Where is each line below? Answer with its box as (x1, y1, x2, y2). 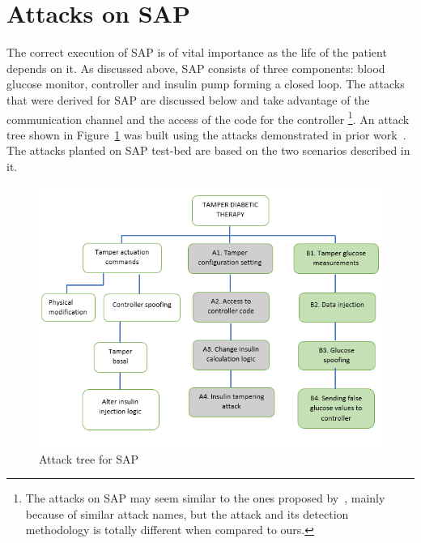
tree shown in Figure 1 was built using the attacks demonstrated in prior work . (6, 126, 406, 143)
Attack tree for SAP (39, 450, 139, 467)
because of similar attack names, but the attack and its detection (25, 505, 349, 522)
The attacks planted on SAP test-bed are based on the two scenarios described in (6, 142, 410, 159)
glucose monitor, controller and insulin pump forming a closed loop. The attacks (6, 75, 405, 92)
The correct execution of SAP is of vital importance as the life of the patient (6, 44, 387, 61)
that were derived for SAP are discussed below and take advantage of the (6, 91, 370, 108)
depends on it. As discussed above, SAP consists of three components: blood (6, 59, 385, 76)
